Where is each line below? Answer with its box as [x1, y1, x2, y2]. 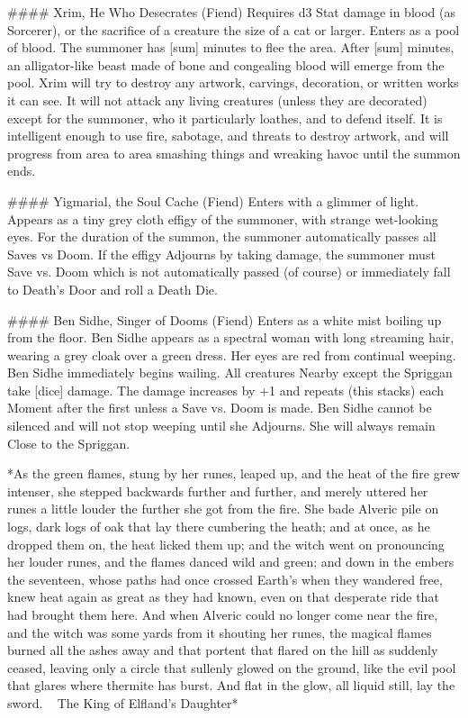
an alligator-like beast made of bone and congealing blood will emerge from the [7, 55, 445, 74]
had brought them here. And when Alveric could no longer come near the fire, [7, 605, 438, 623]
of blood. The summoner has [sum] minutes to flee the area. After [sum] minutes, [7, 38, 454, 57]
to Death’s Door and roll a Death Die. [7, 279, 218, 298]
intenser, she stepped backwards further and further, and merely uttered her [7, 481, 428, 500]
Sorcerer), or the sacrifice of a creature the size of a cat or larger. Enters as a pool [7, 20, 460, 39]
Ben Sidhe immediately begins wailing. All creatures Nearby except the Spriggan [7, 363, 453, 382]
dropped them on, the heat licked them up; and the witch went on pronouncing [7, 534, 445, 553]
